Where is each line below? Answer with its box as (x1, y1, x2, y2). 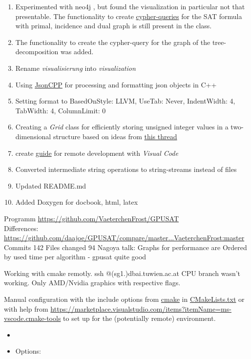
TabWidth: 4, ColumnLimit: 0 (15, 105, 106, 115)
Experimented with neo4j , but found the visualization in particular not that (15, 1, 245, 11)
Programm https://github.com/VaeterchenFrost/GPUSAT (4, 213, 179, 223)
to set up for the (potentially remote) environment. (63, 313, 216, 323)
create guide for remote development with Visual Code (15, 148, 178, 158)
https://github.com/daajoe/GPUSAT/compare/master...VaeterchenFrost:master (4, 232, 245, 243)
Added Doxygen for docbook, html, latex (15, 197, 138, 207)
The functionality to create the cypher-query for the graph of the (15, 37, 210, 47)
